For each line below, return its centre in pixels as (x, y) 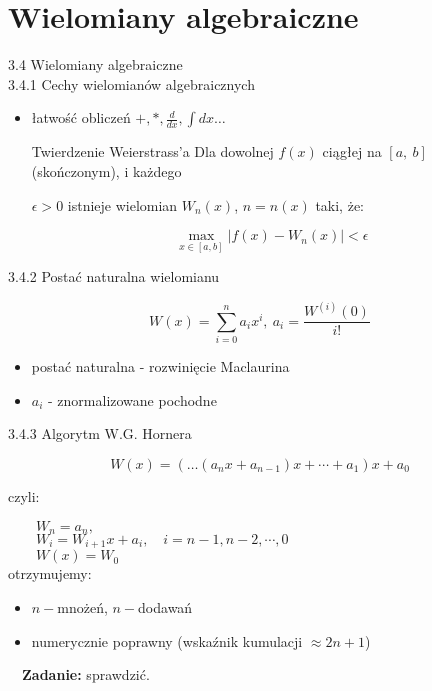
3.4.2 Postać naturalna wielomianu (114, 276)
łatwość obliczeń (81, 117)
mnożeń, (82, 607)
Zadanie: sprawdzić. (86, 674)
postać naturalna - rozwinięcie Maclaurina (160, 366)
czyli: (24, 495)
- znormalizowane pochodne (132, 399)
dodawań (165, 607)
